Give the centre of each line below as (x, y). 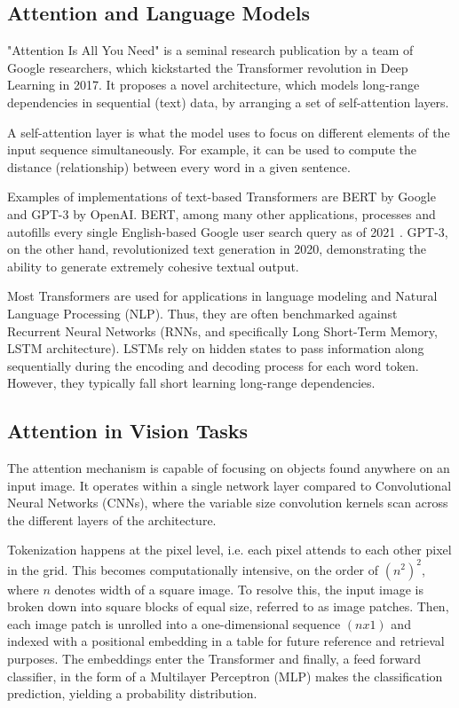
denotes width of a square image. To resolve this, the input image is (239, 589)
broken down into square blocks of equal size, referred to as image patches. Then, (228, 606)
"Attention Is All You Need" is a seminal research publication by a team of (210, 50)
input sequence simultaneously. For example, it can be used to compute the (212, 149)
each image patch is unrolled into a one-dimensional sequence (174, 623)
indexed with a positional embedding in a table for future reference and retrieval (226, 641)
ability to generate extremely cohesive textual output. (153, 266)
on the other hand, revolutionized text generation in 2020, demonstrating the (217, 249)
